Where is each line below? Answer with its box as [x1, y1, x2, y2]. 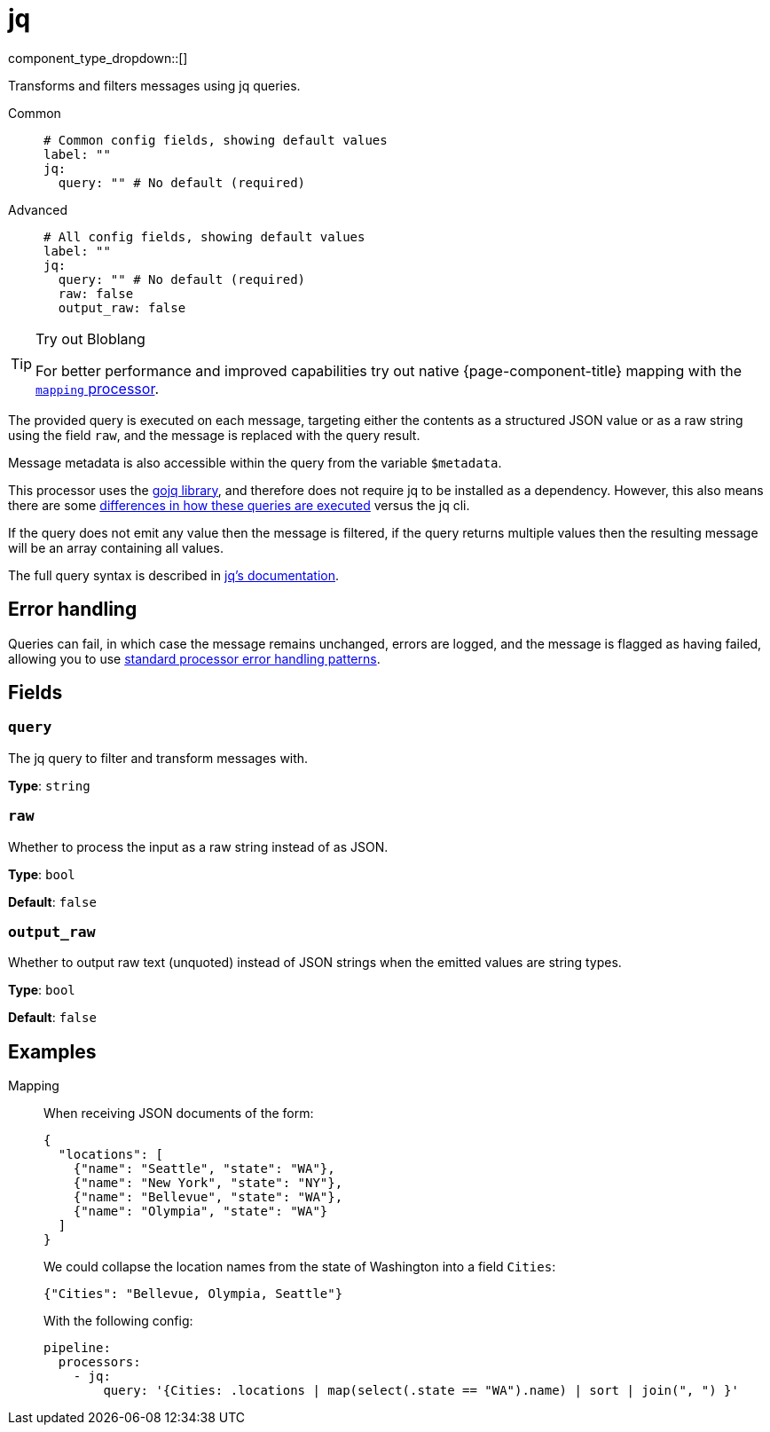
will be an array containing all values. [8, 539, 224, 555]
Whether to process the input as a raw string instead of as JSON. [8, 838, 389, 854]
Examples [8, 1040, 97, 1063]
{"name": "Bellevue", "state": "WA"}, [73, 1190, 343, 1205]
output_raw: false [58, 300, 186, 315]
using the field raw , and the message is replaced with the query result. [8, 427, 420, 443]
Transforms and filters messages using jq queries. [8, 77, 301, 93]
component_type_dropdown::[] [8, 50, 188, 66]
